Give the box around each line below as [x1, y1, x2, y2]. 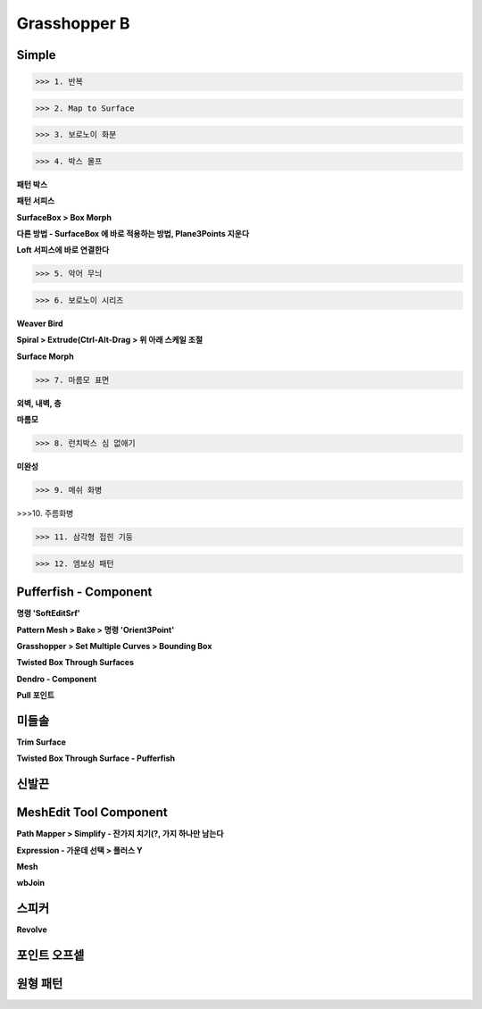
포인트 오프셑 [16, 947, 85, 963]
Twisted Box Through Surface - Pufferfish [16, 753, 176, 763]
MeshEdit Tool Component [16, 805, 169, 821]
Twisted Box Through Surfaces [16, 657, 134, 668]
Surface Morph [16, 351, 75, 362]
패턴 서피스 [16, 196, 55, 206]
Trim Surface [16, 737, 67, 747]
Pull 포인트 [16, 690, 55, 701]
